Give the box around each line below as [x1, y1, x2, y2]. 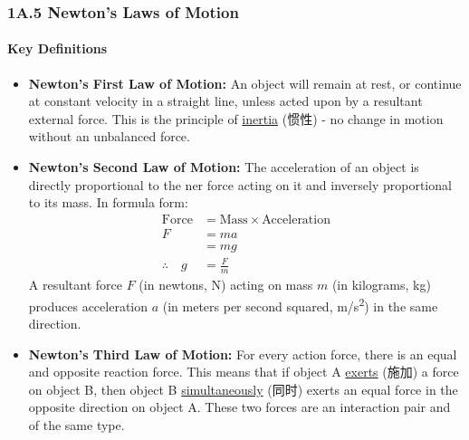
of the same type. [28, 416, 125, 435]
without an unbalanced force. [28, 127, 190, 146]
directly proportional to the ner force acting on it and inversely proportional [28, 175, 452, 194]
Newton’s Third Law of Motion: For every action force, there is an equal [28, 344, 457, 363]
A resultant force [28, 275, 123, 294]
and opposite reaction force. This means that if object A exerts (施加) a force [28, 362, 459, 381]
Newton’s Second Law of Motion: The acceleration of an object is [28, 158, 419, 177]
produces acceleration [28, 296, 148, 315]
